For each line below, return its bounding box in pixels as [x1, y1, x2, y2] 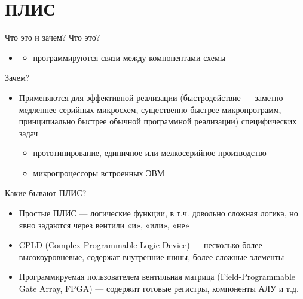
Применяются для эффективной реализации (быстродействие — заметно [19, 91, 283, 103]
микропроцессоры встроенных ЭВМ [33, 166, 165, 179]
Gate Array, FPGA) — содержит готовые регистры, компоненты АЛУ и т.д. [19, 282, 299, 295]
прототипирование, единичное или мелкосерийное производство [33, 147, 267, 159]
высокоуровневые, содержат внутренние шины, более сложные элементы [19, 250, 284, 263]
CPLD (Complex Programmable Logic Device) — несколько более [19, 239, 262, 251]
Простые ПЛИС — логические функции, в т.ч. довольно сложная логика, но [19, 207, 298, 219]
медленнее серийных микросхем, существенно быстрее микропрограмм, [19, 103, 281, 115]
